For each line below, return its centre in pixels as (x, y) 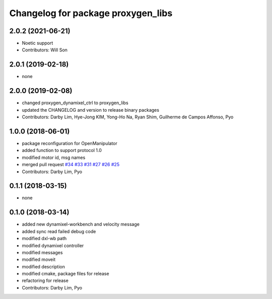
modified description (43, 266)
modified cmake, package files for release (65, 274)
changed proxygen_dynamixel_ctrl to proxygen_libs (75, 103)
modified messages (42, 252)
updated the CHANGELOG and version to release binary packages (91, 110)
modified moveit (39, 260)
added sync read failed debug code (59, 231)
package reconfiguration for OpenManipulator (70, 143)
